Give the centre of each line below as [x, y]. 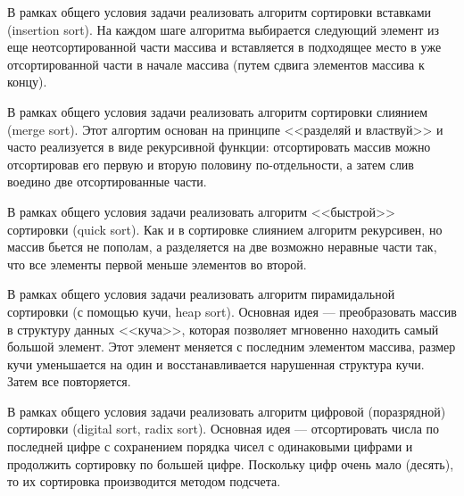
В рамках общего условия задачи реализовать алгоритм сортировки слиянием [218, 111]
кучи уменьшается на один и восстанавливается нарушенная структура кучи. [216, 364]
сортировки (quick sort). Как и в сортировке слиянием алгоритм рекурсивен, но [225, 229]
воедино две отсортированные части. [107, 182]
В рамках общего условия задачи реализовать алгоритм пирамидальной [201, 294]
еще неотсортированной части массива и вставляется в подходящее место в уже [224, 47]
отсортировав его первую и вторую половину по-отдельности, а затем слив [211, 164]
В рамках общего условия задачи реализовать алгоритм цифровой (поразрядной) [227, 411]
